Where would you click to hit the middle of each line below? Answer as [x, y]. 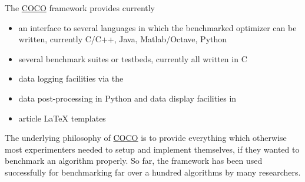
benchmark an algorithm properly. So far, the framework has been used [134, 161]
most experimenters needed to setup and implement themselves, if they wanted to [152, 149]
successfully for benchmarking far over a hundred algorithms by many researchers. [153, 172]
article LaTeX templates [62, 118]
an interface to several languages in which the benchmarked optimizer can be [158, 27]
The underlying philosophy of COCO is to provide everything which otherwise [146, 138]
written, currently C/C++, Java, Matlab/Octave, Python [123, 39]
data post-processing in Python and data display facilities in [127, 98]
